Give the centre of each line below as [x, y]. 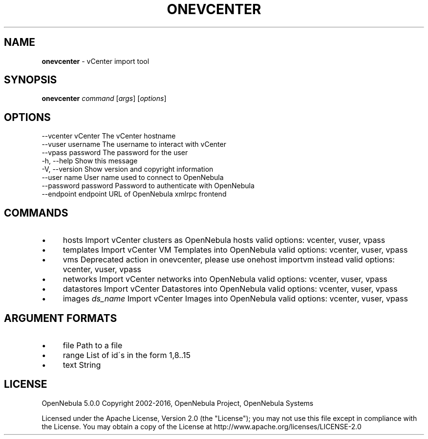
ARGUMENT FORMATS [61, 318]
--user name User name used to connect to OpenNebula [133, 178]
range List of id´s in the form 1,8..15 [127, 355]
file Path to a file [93, 345]
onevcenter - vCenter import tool [96, 61]
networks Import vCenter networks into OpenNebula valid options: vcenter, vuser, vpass [225, 279]
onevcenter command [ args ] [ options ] [104, 99]
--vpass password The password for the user [115, 153]
